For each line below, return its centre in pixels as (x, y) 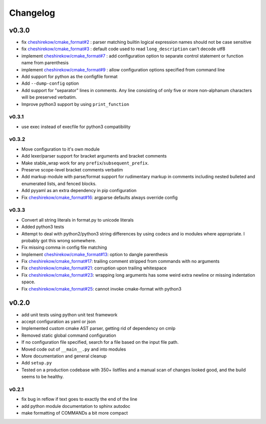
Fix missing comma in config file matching (64, 247)
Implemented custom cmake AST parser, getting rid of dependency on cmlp (99, 328)
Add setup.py (37, 363)
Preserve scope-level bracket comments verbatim (72, 170)
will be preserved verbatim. (49, 97)
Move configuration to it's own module (61, 149)
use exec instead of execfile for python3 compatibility (76, 127)
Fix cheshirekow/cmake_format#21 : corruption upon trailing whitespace (94, 268)
